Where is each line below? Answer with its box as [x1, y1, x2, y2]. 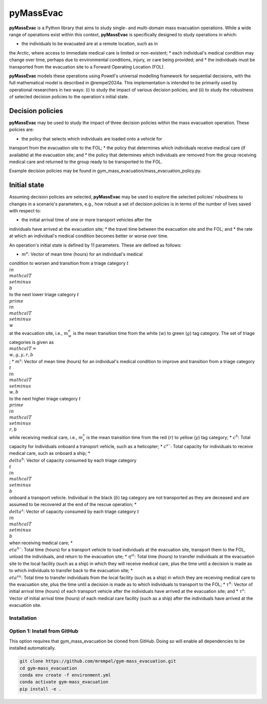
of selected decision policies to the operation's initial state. [9, 94, 129, 100]
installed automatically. [9, 645, 56, 651]
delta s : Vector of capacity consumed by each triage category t [9, 508, 139, 514]
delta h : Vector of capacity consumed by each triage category [9, 457, 137, 463]
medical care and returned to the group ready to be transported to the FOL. [9, 159, 163, 165]
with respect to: [9, 208, 42, 213]
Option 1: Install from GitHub [9, 628, 79, 635]
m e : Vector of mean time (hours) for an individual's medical [21, 251, 143, 257]
